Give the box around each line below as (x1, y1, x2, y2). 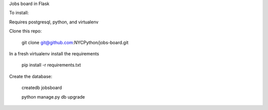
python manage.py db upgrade (21, 94, 85, 100)
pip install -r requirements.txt (21, 62, 81, 68)
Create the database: (9, 73, 53, 79)
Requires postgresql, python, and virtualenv (9, 19, 99, 25)
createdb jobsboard (21, 85, 62, 91)
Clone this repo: (9, 28, 42, 34)
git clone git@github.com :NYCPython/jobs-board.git (21, 39, 129, 45)
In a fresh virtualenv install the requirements (9, 50, 99, 57)
